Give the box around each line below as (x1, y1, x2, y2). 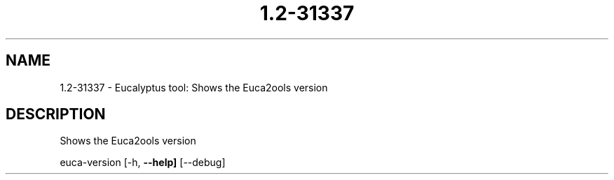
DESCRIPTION (6, 105, 106, 123)
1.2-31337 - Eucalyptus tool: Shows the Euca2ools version (60, 81, 328, 93)
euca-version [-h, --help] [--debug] (60, 156, 226, 169)
